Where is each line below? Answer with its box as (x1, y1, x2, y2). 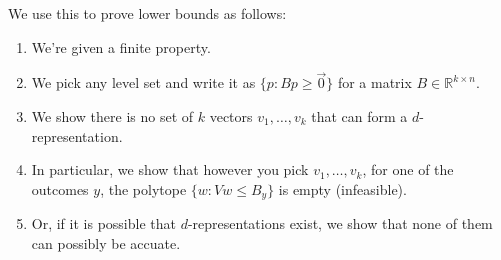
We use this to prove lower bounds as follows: (8, 3, 287, 23)
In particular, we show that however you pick (31, 159, 309, 180)
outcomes (31, 178, 89, 199)
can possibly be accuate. (31, 232, 181, 253)
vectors (209, 106, 253, 126)
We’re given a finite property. (31, 36, 211, 57)
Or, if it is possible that (31, 213, 176, 234)
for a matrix (337, 72, 412, 93)
